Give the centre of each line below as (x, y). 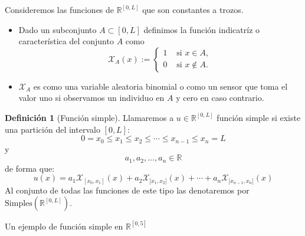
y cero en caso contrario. (220, 98)
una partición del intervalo (53, 129)
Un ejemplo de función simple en (64, 226)
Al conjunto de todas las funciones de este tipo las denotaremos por (127, 190)
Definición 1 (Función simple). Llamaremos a (89, 117)
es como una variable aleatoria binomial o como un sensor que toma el (160, 86)
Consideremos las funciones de (60, 9)
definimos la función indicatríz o (202, 29)
